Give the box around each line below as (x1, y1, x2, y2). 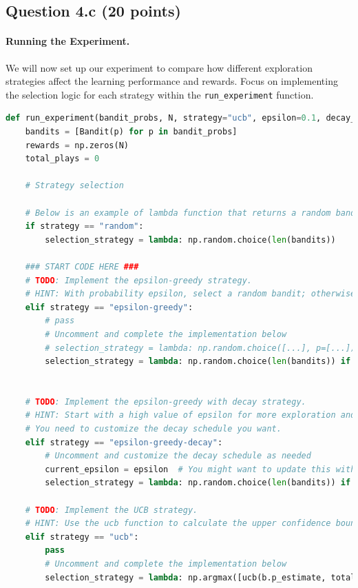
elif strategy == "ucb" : (25, 531, 139, 542)
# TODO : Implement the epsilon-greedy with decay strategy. (25, 396, 306, 407)
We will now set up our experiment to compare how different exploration (6, 60, 313, 74)
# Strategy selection (25, 181, 124, 191)
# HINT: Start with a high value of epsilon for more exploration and (25, 410, 356, 420)
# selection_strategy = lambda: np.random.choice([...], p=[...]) (45, 343, 356, 353)
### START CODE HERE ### (25, 261, 139, 272)
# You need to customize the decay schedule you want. (25, 424, 282, 434)
